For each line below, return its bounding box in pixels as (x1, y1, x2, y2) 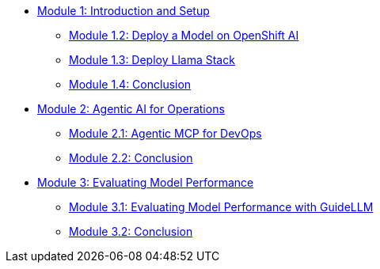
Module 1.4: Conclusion (69, 78, 192, 91)
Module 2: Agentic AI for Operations (37, 102, 225, 116)
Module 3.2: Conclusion (69, 225, 193, 238)
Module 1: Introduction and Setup (37, 4, 210, 17)
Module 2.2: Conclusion (69, 151, 193, 165)
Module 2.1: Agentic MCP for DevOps (69, 127, 262, 140)
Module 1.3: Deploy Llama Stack (69, 53, 235, 66)
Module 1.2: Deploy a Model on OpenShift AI (69, 28, 299, 42)
